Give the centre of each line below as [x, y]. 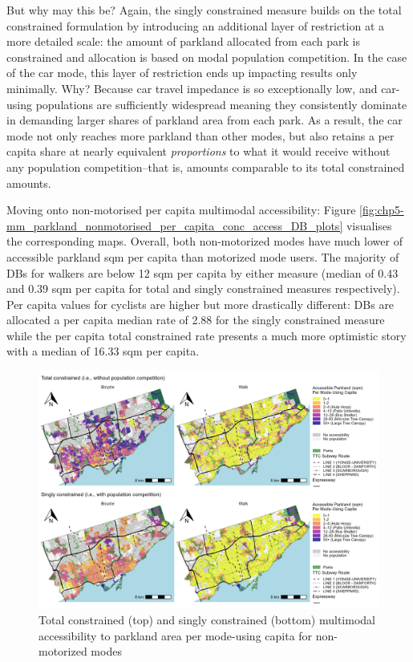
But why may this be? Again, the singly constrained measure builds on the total [204, 10]
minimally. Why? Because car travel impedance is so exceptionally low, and [192, 88]
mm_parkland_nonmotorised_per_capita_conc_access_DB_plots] [175, 225]
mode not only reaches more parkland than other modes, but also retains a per [200, 135]
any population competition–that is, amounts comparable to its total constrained [206, 167]
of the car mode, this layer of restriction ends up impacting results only [182, 73]
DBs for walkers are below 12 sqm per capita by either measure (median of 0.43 [202, 272]
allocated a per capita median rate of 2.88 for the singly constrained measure [196, 320]
